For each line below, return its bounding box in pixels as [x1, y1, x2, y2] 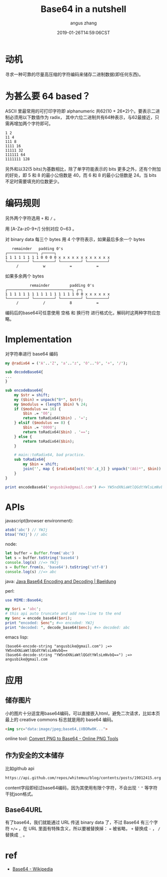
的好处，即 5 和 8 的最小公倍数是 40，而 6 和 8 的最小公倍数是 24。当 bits [5, 172, 157, 178]
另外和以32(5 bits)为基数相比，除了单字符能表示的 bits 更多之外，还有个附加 [5, 166, 162, 172]
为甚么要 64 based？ [5, 91, 91, 102]
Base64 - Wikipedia [12, 866, 53, 872]
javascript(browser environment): [5, 518, 74, 524]
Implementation [5, 334, 72, 345]
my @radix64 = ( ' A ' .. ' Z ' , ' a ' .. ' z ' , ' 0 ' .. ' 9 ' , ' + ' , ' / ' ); [5, 361, 128, 366]
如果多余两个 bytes [5, 273, 44, 279]
